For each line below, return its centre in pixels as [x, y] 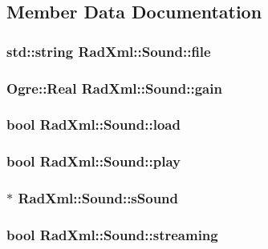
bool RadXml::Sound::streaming [112, 234]
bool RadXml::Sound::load [93, 124]
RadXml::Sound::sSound [98, 198]
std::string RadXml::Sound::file [109, 51]
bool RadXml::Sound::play [93, 161]
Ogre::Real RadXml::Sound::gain [114, 88]
